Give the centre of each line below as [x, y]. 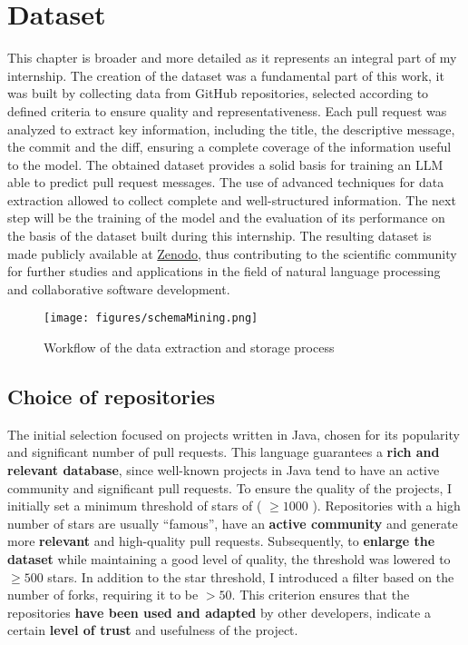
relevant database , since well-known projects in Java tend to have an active [224, 470]
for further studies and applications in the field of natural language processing [224, 271]
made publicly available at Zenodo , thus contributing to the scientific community [232, 253]
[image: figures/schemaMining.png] [151, 318]
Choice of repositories [112, 397]
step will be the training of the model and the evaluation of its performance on [226, 218]
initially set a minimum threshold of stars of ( [135, 506]
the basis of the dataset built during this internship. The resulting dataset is [219, 236]
